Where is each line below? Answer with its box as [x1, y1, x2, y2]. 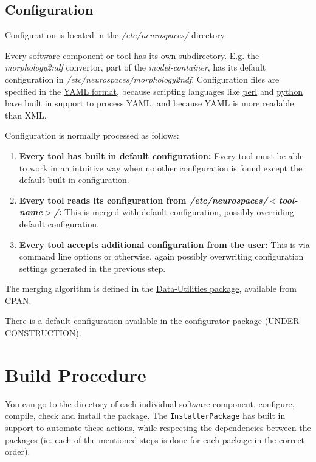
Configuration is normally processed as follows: [5, 129, 179, 142]
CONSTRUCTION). [5, 326, 81, 339]
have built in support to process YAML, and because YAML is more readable [5, 97, 294, 109]
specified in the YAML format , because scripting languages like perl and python [5, 84, 303, 97]
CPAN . [5, 294, 32, 306]
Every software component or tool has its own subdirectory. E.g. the [5, 49, 259, 61]
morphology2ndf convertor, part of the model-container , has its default [5, 61, 266, 74]
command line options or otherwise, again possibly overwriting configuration [19, 250, 304, 263]
